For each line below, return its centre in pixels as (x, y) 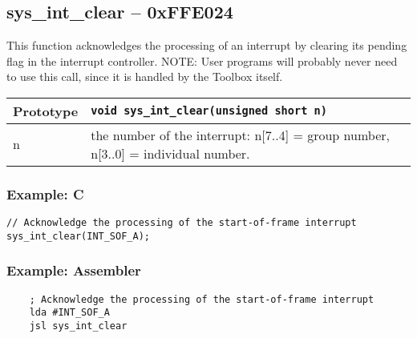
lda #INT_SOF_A (69, 313)
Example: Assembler (74, 270)
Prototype (46, 111)
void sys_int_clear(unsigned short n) (209, 111)
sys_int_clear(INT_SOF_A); (78, 236)
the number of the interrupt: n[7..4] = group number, (240, 135)
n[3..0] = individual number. (170, 153)
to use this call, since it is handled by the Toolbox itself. (145, 76)
